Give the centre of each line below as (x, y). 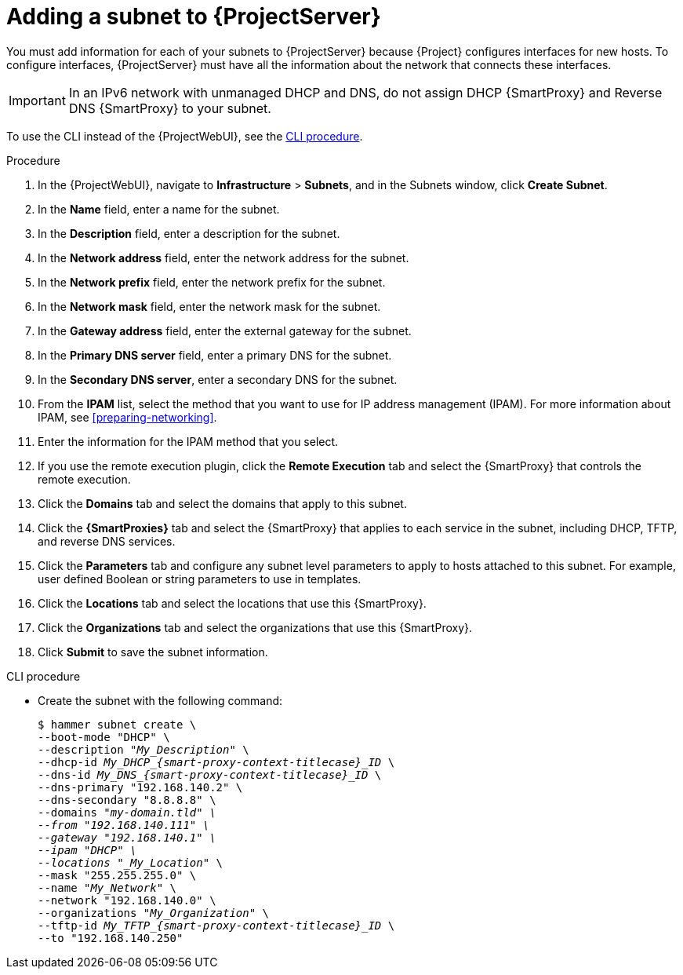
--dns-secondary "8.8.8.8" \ (127, 800)
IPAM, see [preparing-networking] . (127, 417)
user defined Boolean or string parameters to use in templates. (200, 579)
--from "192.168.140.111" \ (124, 825)
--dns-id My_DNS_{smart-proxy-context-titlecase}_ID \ (210, 774)
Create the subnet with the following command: (160, 700)
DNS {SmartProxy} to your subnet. (170, 108)
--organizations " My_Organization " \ (154, 913)
